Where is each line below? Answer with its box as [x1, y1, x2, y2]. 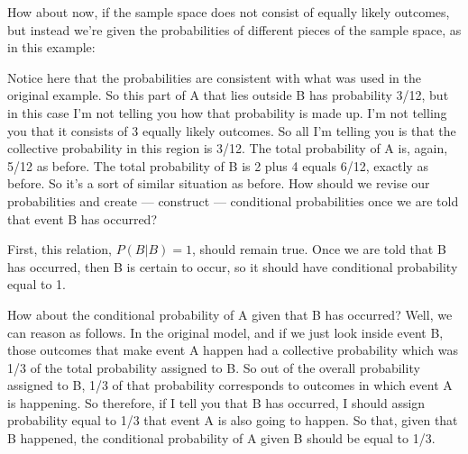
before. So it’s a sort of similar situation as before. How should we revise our [7, 174, 430, 193]
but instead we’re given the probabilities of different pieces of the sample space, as [7, 20, 462, 39]
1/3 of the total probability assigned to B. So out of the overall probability [7, 358, 420, 377]
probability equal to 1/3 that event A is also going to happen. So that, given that [7, 411, 458, 430]
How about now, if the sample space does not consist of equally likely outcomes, [7, 3, 450, 21]
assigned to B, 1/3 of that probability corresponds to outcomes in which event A [7, 376, 453, 395]
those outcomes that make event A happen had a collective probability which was [7, 340, 458, 359]
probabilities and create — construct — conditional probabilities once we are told [7, 191, 459, 210]
